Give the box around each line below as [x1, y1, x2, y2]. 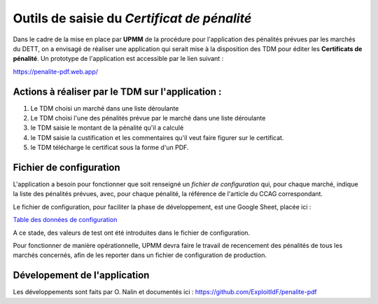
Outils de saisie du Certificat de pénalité [13, 11, 252, 26]
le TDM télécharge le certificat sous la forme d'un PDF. [30, 144, 189, 152]
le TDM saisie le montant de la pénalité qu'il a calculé [30, 123, 184, 132]
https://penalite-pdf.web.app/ [13, 67, 98, 76]
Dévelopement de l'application [13, 270, 150, 282]
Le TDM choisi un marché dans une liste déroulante [30, 104, 179, 112]
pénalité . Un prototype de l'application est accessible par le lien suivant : [13, 55, 224, 63]
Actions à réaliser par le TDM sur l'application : [13, 85, 222, 97]
